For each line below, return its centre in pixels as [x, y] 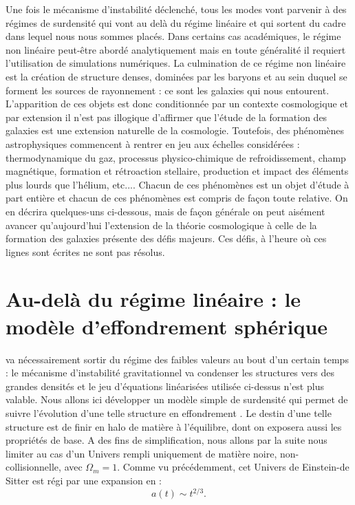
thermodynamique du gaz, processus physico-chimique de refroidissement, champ [176, 157]
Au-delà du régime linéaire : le [153, 299]
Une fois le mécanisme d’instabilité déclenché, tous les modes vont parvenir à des [176, 9]
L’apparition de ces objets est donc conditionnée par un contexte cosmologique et [177, 104]
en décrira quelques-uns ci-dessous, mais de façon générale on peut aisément [165, 211]
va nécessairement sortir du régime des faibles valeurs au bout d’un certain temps [177, 359]
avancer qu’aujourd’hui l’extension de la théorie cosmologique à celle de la [161, 225]
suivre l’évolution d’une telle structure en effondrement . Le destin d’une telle [169, 412]
